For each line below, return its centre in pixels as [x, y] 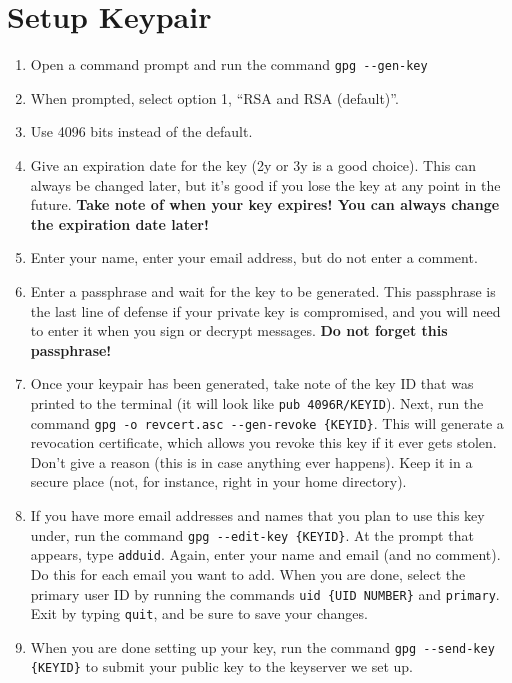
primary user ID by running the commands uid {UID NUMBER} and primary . [265, 593]
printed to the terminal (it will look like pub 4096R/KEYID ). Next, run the [257, 402]
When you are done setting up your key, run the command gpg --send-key [262, 646]
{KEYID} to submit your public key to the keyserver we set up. [221, 666]
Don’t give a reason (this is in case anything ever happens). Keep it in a [251, 461]
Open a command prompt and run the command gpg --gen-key [229, 64]
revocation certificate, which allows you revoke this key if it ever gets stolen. [263, 442]
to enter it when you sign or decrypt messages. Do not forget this [239, 330]
